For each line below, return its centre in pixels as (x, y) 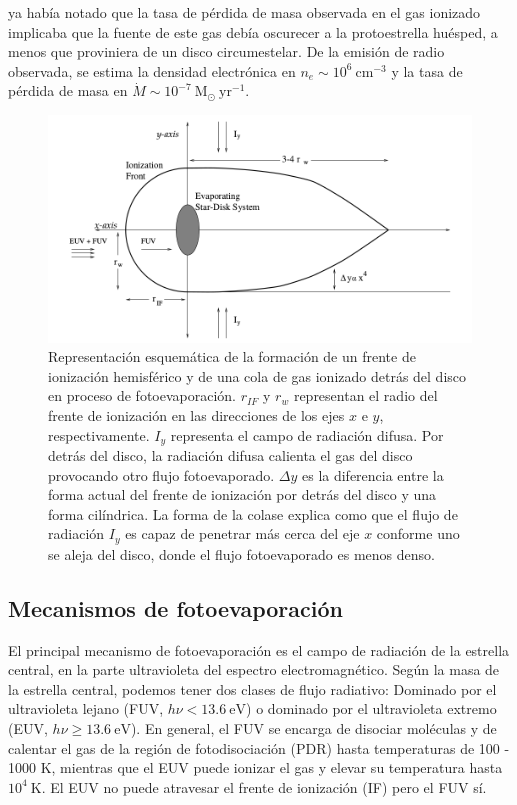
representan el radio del (365, 395)
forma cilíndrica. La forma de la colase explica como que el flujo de (253, 513)
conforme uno (418, 533)
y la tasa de (427, 70)
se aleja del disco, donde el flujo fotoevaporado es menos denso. (241, 553)
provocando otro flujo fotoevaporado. (161, 474)
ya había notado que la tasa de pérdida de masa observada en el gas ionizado (244, 12)
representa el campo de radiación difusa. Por (307, 434)
